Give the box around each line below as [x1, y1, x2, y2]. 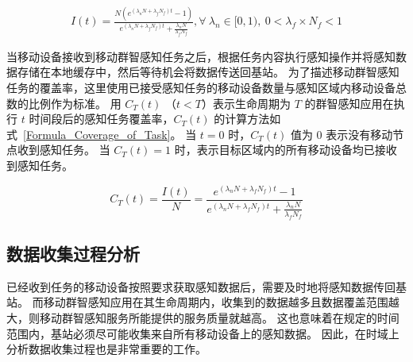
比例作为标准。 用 [28, 94, 122, 111]
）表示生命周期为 [201, 94, 291, 111]
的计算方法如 [214, 110, 281, 127]
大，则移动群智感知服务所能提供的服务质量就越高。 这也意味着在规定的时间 [6, 309, 399, 325]
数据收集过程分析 [6, 241, 140, 265]
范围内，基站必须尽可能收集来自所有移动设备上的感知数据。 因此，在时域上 [6, 325, 399, 341]
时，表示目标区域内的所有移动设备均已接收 [174, 141, 397, 158]
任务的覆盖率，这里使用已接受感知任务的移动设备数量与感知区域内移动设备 [6, 79, 396, 96]
